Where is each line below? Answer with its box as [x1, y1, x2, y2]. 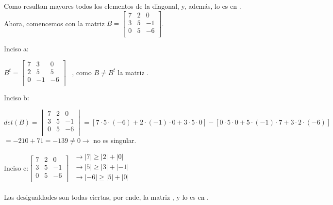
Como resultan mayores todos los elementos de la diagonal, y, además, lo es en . [4, 1, 241, 11]
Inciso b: [4, 93, 29, 103]
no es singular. [93, 135, 136, 145]
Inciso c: [4, 162, 29, 173]
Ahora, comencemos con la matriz [4, 18, 105, 28]
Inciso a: [4, 43, 29, 53]
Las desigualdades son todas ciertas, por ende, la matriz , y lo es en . [4, 192, 209, 202]
